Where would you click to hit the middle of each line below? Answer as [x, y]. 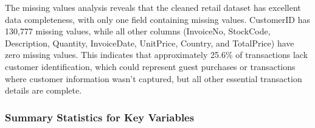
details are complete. [43, 90]
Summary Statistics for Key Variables [100, 117]
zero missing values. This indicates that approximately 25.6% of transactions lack [157, 55]
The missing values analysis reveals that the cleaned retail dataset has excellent [153, 7]
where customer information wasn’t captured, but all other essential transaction [154, 78]
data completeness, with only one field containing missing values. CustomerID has [158, 19]
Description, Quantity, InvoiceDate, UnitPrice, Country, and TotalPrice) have [150, 43]
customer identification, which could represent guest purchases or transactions [150, 66]
